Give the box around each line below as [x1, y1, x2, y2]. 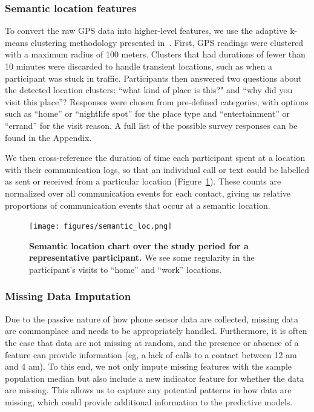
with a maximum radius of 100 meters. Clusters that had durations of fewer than [5, 48, 306, 60]
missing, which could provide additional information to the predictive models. [5, 395, 293, 408]
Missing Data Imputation [5, 289, 131, 304]
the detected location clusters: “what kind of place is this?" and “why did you [5, 83, 293, 96]
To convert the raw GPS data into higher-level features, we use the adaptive [5, 24, 287, 37]
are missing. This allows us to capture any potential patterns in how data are [5, 384, 292, 396]
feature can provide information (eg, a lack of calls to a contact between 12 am [5, 348, 297, 361]
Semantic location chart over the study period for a [29, 239, 249, 252]
